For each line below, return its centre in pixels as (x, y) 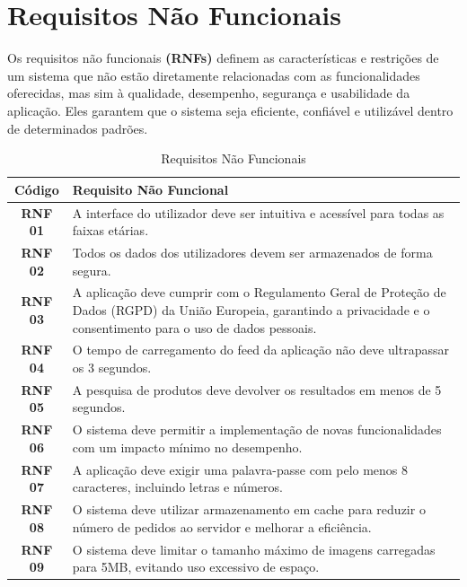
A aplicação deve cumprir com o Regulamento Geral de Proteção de (259, 292)
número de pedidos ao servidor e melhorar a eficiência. (222, 526)
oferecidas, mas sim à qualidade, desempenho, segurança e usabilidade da (209, 93)
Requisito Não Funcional (150, 189)
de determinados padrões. (78, 128)
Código (37, 189)
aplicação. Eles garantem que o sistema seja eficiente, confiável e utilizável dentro (230, 110)
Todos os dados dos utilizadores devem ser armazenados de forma (252, 252)
